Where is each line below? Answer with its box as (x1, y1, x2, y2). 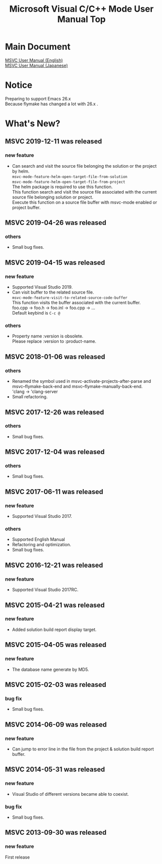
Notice (5, 79, 32, 91)
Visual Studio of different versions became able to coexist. (12, 791, 129, 797)
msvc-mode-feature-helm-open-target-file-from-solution (12, 174, 128, 179)
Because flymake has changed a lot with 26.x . (5, 101, 98, 107)
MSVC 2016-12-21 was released (5, 561, 103, 569)
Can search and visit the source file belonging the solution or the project (12, 163, 157, 169)
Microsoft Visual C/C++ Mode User (9, 3, 154, 15)
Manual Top (57, 14, 106, 25)
